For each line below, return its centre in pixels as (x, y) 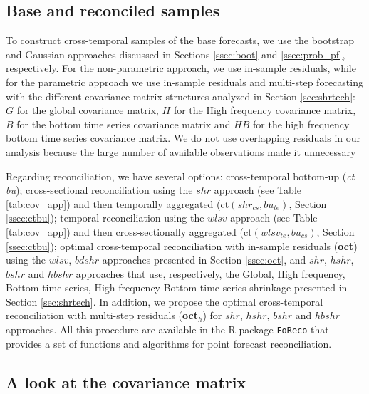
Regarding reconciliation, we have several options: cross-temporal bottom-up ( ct (180, 176)
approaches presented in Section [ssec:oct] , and (204, 260)
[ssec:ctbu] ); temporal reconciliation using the (105, 218)
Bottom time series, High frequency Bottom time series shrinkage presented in (177, 287)
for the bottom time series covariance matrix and (124, 124)
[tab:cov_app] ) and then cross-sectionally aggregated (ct (129, 231)
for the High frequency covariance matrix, (265, 110)
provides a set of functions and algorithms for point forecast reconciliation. (169, 343)
